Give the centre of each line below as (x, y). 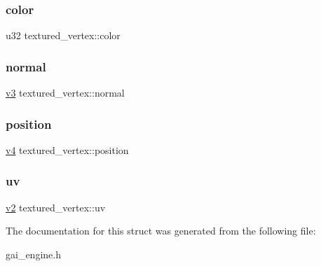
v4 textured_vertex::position (67, 149)
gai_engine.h (33, 254)
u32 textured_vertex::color (63, 35)
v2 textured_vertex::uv (56, 207)
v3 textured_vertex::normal (65, 93)
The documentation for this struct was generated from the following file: (161, 231)
